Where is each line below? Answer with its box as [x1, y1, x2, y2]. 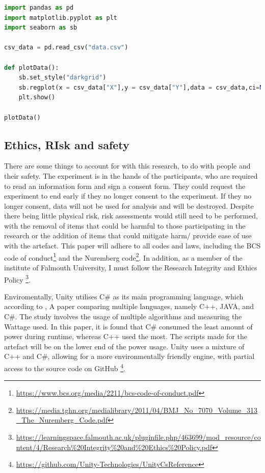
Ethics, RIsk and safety [4, 136, 129, 152]
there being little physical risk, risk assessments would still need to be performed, [4, 210, 258, 221]
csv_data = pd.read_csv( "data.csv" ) [4, 44, 128, 51]
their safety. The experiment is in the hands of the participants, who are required [4, 170, 258, 181]
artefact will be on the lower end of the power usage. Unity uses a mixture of [4, 341, 245, 351]
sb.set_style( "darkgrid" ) [18, 74, 107, 81]
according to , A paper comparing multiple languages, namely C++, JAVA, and [4, 301, 254, 312]
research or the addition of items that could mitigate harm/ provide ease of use [4, 230, 252, 241]
